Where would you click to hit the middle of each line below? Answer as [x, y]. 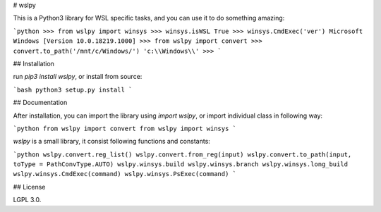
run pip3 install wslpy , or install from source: [78, 77]
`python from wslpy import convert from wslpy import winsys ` [125, 128]
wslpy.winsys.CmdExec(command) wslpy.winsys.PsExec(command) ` [125, 174]
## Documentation [40, 103]
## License [29, 187]
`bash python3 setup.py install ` [73, 89]
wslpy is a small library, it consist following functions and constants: [112, 142]
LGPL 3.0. [27, 200]
